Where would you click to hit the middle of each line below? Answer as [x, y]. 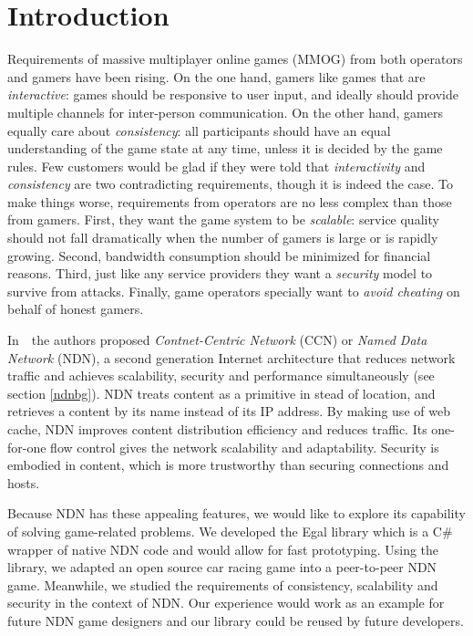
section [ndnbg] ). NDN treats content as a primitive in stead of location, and [221, 393]
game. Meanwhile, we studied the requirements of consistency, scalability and [223, 584]
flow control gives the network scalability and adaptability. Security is [245, 447]
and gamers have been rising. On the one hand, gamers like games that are [216, 76]
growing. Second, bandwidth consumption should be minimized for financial [219, 255]
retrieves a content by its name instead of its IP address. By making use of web [229, 411]
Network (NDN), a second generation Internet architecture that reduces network [231, 357]
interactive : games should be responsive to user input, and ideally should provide [233, 94]
